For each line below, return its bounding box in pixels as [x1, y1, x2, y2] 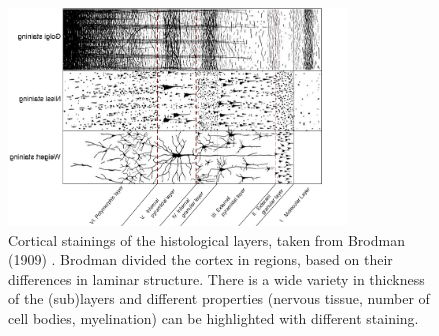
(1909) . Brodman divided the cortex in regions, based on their [8, 249, 393, 270]
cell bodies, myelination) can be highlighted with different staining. [8, 307, 419, 328]
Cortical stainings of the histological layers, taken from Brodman [8, 229, 405, 250]
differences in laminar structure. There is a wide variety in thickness [8, 268, 425, 289]
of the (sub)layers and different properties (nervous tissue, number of [8, 288, 430, 309]
